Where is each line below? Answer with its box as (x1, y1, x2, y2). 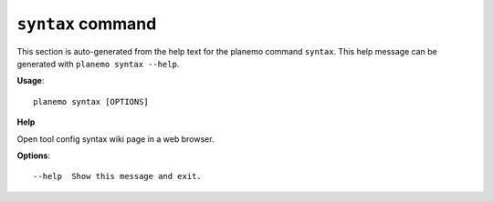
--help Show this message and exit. (33, 171, 203, 182)
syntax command (16, 14, 157, 34)
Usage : (16, 75, 45, 86)
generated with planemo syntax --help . (16, 58, 180, 69)
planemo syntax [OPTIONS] (33, 96, 150, 106)
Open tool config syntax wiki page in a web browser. (16, 133, 215, 145)
